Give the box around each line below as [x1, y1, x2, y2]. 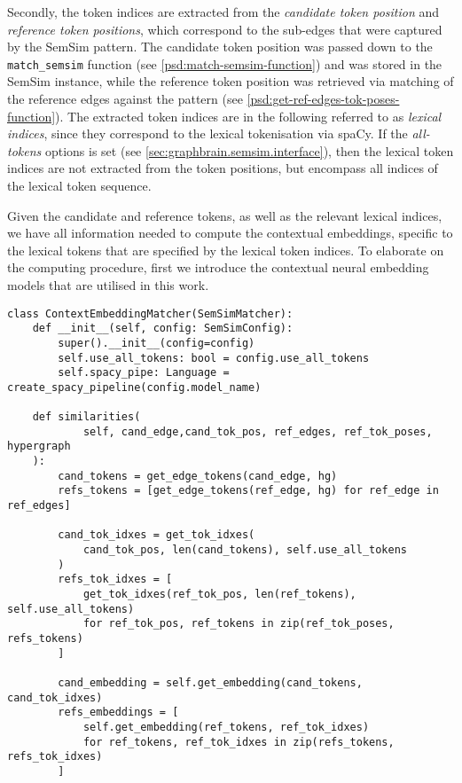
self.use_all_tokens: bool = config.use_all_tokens [58, 351, 370, 364]
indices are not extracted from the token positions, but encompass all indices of [7, 159, 438, 177]
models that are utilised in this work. [7, 275, 209, 294]
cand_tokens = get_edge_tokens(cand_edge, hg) [58, 469, 338, 482]
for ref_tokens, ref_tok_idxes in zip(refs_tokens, [82, 735, 395, 748]
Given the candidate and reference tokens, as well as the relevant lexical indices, [7, 206, 442, 224]
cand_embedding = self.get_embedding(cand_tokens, [58, 676, 363, 689]
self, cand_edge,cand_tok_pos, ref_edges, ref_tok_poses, [82, 425, 433, 438]
